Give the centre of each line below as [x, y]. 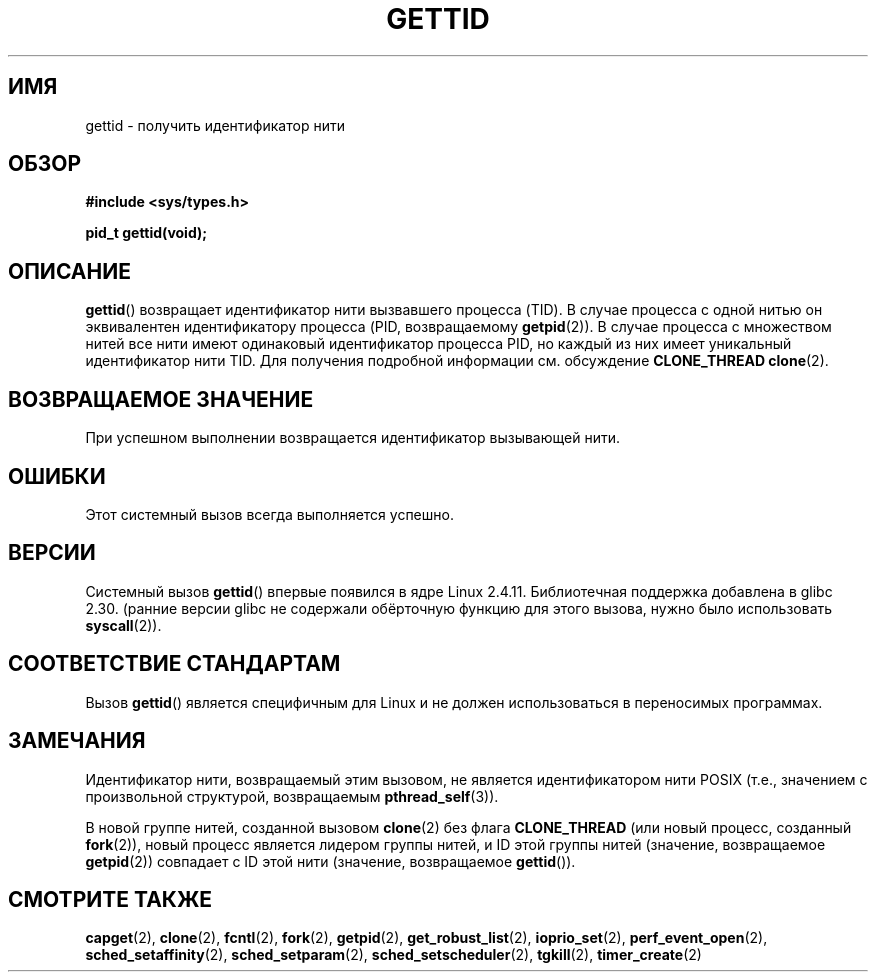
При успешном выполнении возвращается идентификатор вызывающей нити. [352, 438]
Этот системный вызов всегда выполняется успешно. [269, 514]
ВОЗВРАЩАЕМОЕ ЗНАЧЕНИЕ [161, 399]
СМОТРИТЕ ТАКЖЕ [110, 899]
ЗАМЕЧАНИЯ [77, 741]
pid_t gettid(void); [146, 233]
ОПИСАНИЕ [69, 271]
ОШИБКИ [57, 476]
